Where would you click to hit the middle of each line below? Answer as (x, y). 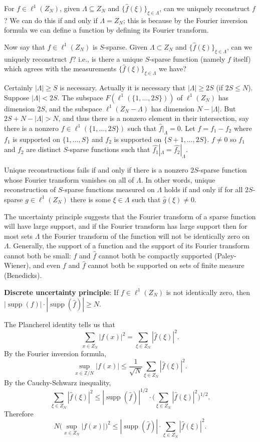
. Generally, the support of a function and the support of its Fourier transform (129, 246)
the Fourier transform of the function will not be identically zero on (146, 236)
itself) (242, 58)
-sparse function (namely (187, 58)
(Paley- (225, 255)
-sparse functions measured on (108, 189)
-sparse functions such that (109, 149)
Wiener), (18, 265)
